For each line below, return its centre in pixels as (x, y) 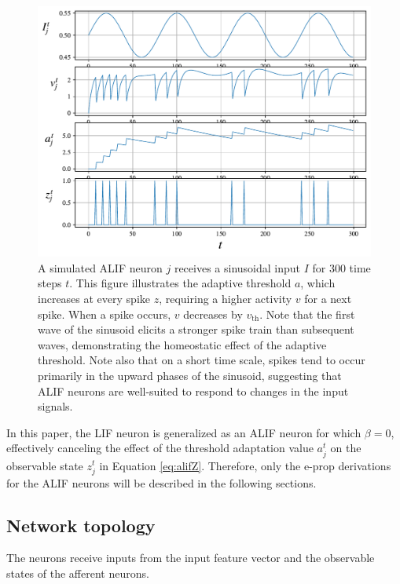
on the (346, 448)
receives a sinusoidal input (237, 267)
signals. (55, 406)
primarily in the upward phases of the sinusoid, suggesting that (190, 375)
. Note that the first (307, 314)
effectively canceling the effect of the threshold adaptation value (160, 448)
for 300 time (341, 267)
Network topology (81, 525)
